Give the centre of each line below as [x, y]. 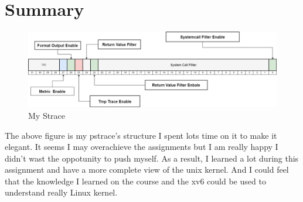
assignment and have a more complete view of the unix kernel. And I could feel [147, 170]
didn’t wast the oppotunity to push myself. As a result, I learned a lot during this [152, 158]
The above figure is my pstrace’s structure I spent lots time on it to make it [141, 135]
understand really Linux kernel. [61, 192]
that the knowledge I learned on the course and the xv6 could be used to [135, 181]
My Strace [47, 115]
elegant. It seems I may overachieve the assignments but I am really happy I [142, 147]
